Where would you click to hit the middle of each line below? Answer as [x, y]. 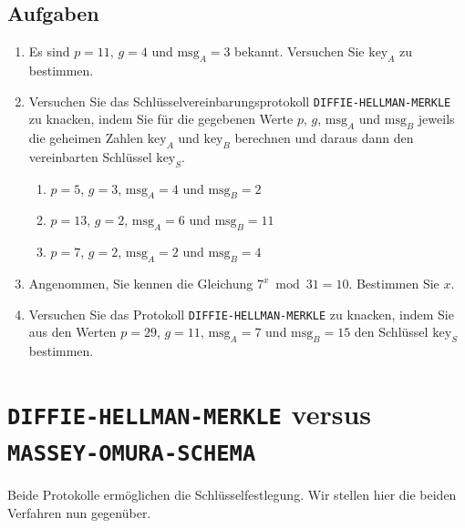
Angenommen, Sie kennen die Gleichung [141, 284]
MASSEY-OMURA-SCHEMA [132, 454]
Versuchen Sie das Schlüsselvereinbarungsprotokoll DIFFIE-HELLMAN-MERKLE [240, 101]
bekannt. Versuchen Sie [300, 51]
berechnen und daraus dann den [324, 138]
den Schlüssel [391, 332]
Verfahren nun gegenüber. [79, 512]
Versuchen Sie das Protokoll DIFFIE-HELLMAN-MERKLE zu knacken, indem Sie [241, 314]
